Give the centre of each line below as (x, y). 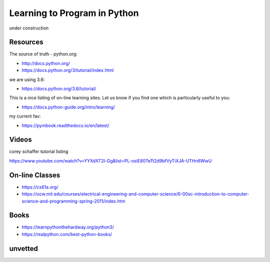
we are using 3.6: (27, 79)
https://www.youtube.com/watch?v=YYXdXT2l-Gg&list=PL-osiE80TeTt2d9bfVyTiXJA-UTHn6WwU (110, 160)
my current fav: (25, 116)
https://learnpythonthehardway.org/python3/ (68, 227)
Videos (20, 140)
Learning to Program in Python (74, 13)
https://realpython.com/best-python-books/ (67, 234)
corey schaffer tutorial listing (39, 151)
